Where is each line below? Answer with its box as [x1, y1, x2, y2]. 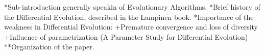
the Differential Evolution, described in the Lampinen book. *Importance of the [4, 11, 254, 22]
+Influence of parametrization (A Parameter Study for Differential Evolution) [4, 31, 248, 42]
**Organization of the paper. [4, 41, 94, 52]
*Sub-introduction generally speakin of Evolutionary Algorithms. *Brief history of [4, 2, 260, 12]
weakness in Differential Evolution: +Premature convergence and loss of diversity [4, 21, 258, 32]
